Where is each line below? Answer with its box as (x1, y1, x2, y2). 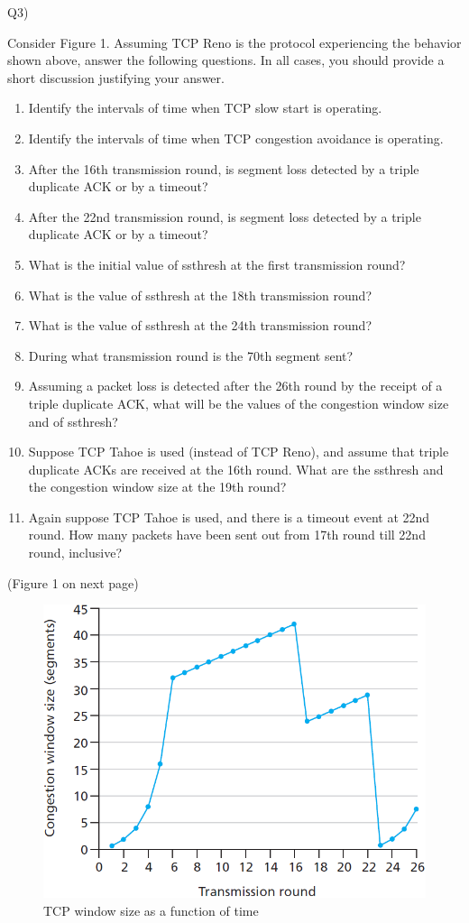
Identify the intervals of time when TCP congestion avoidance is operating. (28, 128, 444, 147)
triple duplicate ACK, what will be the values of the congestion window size (28, 393, 449, 412)
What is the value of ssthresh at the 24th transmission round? (28, 316, 372, 335)
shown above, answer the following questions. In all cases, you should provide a (7, 51, 445, 69)
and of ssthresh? (28, 411, 118, 430)
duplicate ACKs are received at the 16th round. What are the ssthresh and (28, 459, 444, 478)
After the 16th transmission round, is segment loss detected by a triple (28, 159, 419, 178)
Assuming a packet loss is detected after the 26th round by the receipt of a (28, 376, 443, 395)
